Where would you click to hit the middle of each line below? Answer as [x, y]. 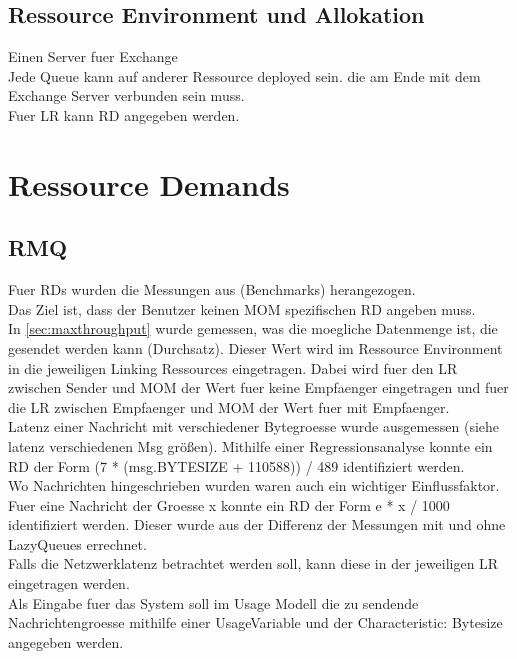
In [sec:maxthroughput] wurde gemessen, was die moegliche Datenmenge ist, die [253, 328]
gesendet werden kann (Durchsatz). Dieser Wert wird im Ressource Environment [255, 347]
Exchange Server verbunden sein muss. [126, 95]
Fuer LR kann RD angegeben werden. [124, 114]
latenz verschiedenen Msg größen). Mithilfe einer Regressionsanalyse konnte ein [250, 445]
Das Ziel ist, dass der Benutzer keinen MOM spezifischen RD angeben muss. [242, 308]
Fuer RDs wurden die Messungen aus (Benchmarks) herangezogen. [212, 289]
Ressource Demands [149, 183]
